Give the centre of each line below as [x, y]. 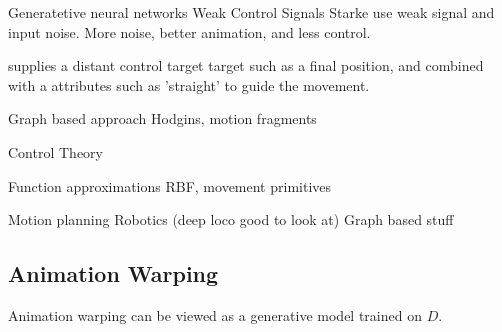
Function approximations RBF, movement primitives [170, 185]
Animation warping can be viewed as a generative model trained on [215, 314]
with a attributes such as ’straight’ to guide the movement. [189, 84]
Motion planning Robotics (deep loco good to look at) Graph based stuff [231, 219]
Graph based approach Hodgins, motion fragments [162, 118]
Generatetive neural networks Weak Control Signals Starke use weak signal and [251, 12]
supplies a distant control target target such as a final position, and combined [246, 65]
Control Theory [55, 151]
